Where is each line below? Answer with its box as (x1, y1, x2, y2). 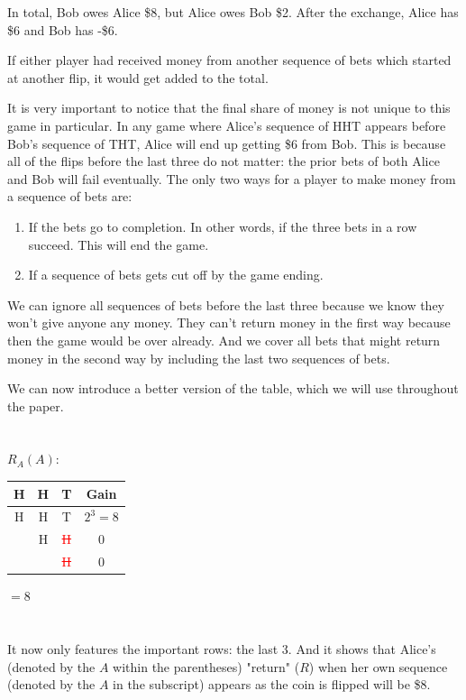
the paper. (7, 396, 64, 415)
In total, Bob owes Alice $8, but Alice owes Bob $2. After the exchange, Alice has (7, 3, 459, 21)
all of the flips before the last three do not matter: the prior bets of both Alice (7, 152, 440, 170)
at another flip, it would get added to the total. (7, 68, 269, 87)
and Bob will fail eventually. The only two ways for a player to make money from (7, 169, 456, 188)
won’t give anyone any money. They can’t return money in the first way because (7, 313, 451, 332)
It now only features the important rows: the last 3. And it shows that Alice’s (7, 639, 436, 658)
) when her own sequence (308, 657, 448, 676)
